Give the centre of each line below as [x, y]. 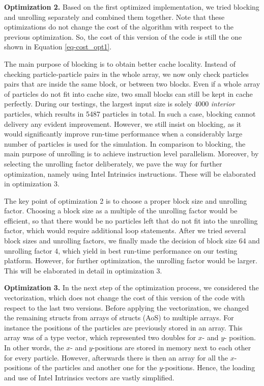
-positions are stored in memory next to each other [172, 347]
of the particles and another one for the [95, 367]
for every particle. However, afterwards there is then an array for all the [116, 357]
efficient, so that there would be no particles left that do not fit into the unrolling [131, 220]
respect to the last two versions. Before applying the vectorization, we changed [127, 307]
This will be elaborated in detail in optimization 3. [83, 270]
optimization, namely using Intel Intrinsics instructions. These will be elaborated [130, 173]
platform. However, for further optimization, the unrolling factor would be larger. [131, 260]
